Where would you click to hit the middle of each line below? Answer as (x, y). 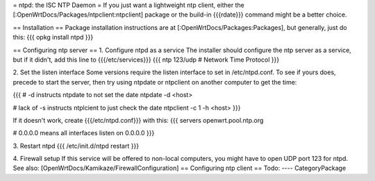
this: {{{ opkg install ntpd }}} (53, 37)
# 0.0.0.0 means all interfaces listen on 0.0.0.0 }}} (84, 133)
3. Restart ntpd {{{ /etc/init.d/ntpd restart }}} (76, 146)
